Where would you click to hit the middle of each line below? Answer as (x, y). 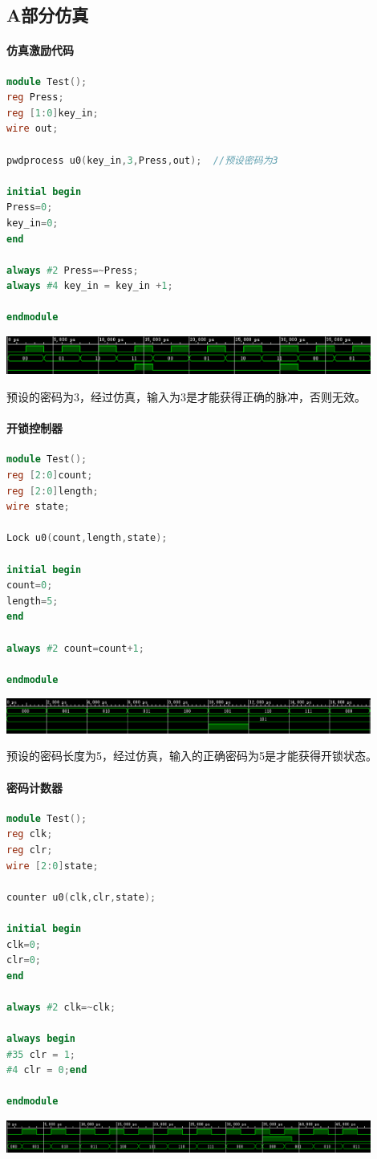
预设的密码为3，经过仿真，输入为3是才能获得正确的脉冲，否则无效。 (186, 397)
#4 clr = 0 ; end (47, 1070)
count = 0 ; (30, 586)
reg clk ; (30, 834)
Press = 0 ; (30, 207)
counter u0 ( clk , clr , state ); (81, 897)
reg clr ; (30, 850)
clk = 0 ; (24, 944)
